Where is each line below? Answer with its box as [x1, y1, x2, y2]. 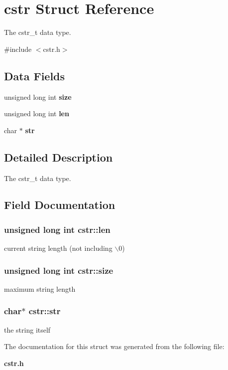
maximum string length [4, 283, 76, 294]
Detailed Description [4, 149, 113, 165]
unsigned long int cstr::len [4, 223, 111, 235]
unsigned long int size [4, 91, 72, 102]
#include [4, 43, 32, 54]
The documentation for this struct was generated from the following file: [4, 341, 225, 352]
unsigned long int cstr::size [4, 264, 114, 276]
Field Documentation [4, 197, 115, 212]
